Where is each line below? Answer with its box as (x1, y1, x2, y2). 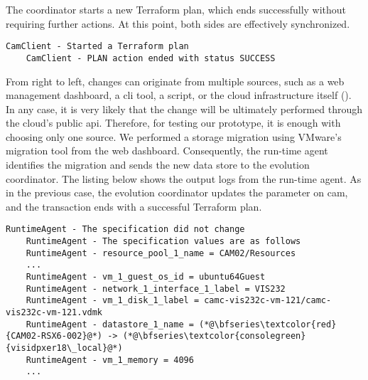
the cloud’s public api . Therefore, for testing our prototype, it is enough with (6, 115, 341, 130)
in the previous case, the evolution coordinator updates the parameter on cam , (6, 185, 348, 200)
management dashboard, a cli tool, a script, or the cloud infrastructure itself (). (6, 88, 352, 102)
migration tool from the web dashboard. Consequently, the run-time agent (6, 143, 328, 158)
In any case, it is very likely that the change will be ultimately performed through (6, 101, 362, 116)
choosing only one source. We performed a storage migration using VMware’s (6, 129, 342, 144)
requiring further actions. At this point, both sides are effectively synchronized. (6, 16, 350, 31)
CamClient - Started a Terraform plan (6, 41, 189, 52)
